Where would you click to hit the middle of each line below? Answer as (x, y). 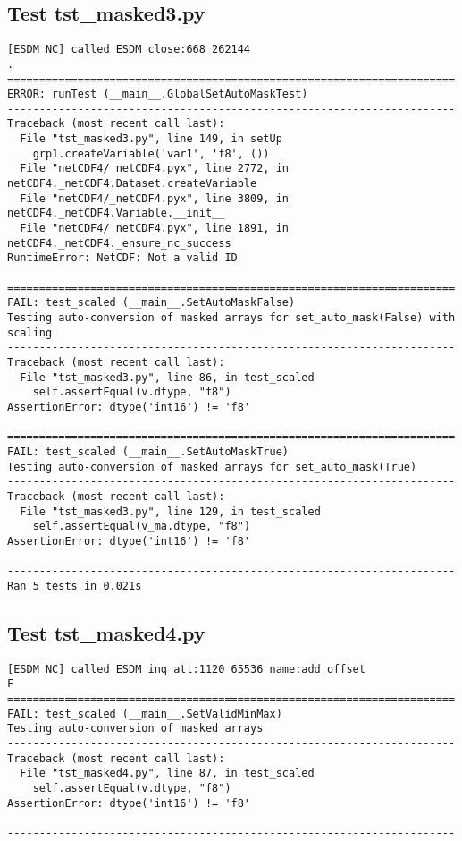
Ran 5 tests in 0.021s (75, 586)
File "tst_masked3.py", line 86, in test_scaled (167, 377)
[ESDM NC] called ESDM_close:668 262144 (129, 50)
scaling (30, 332)
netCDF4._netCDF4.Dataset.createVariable (132, 184)
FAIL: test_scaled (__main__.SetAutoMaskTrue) (148, 451)
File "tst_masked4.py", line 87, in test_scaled (167, 773)
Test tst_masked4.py (106, 632)
